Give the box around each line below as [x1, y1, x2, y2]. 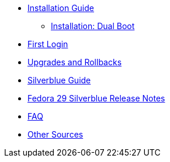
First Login [27, 39, 68, 49]
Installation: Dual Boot [51, 21, 135, 31]
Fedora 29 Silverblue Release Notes [27, 93, 165, 103]
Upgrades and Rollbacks [27, 57, 122, 67]
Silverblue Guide [27, 75, 91, 85]
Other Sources [27, 129, 84, 139]
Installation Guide [27, 3, 94, 13]
